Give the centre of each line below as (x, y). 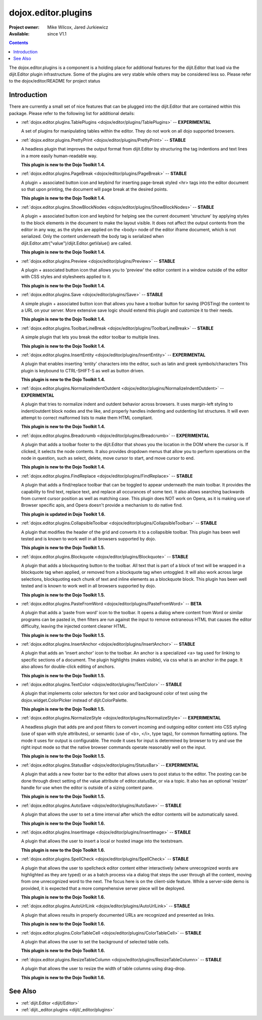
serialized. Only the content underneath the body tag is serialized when (92, 236)
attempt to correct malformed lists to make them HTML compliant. (87, 418)
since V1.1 (57, 33)
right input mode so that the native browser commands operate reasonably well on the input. (114, 747)
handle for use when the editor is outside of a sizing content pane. (87, 787)
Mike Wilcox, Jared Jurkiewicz (78, 27)
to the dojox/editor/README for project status (55, 81)
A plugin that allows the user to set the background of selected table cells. (95, 942)
